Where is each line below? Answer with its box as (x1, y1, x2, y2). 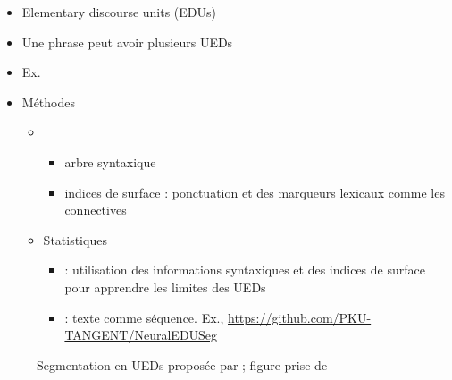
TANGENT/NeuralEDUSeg (64, 325, 218, 344)
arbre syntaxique (64, 152, 156, 171)
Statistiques (43, 230, 107, 249)
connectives (64, 200, 127, 219)
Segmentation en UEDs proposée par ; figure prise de (37, 355, 328, 374)
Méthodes (21, 92, 75, 111)
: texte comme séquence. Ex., (64, 308, 224, 326)
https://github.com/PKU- (228, 308, 372, 326)
